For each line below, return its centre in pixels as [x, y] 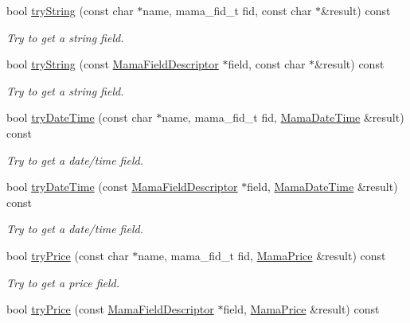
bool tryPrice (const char [68, 255]
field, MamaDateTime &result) [322, 187]
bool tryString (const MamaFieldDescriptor [113, 64]
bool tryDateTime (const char [80, 117]
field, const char [267, 64]
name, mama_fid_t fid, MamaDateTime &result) [283, 117]
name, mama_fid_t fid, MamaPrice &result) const [262, 255]
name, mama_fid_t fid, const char [227, 10]
